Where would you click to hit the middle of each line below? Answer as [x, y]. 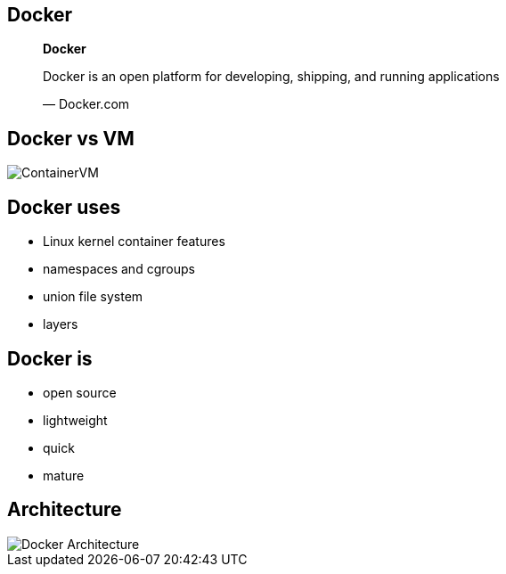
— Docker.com [86, 104]
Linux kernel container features [134, 242]
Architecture [65, 510]
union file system [93, 297]
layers [61, 324]
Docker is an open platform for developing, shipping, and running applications [271, 77]
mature [64, 475]
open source [80, 392]
